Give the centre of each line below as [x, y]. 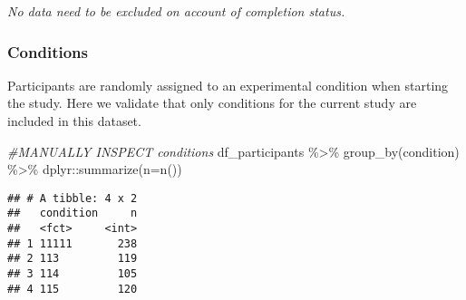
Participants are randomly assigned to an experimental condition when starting [228, 85]
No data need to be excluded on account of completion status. [176, 11]
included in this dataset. [74, 121]
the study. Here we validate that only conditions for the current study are [212, 103]
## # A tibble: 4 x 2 [73, 198]
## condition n [73, 213]
